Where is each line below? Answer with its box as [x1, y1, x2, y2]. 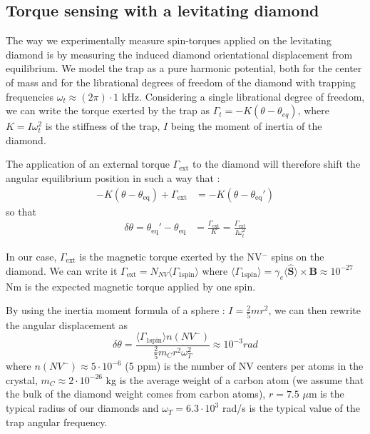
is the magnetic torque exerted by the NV [79, 249, 262, 264]
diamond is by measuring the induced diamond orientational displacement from [6, 46, 353, 61]
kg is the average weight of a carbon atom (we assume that [106, 372, 364, 387]
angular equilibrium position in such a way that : [6, 170, 220, 185]
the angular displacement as [6, 317, 128, 332]
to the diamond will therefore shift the [192, 156, 361, 171]
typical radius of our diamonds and [6, 400, 159, 415]
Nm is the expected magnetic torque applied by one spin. [6, 278, 256, 293]
